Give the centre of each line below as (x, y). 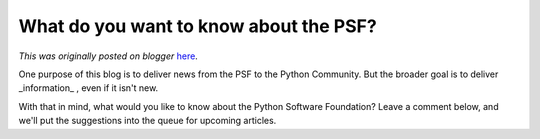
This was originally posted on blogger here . (108, 56)
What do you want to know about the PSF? (197, 26)
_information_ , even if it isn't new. (88, 88)
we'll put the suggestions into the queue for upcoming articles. (147, 121)
